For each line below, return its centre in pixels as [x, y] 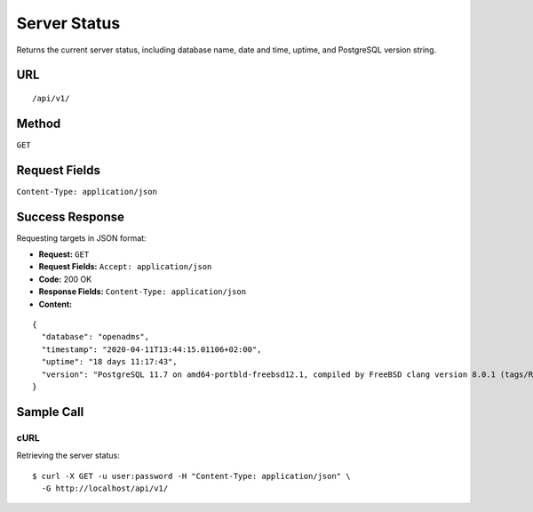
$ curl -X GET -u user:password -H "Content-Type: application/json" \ [191, 476]
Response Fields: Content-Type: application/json [143, 292]
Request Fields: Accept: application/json [125, 267]
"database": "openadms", [95, 337]
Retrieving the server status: [68, 456]
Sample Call [50, 412]
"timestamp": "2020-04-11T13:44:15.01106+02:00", [151, 349]
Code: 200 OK [65, 279]
